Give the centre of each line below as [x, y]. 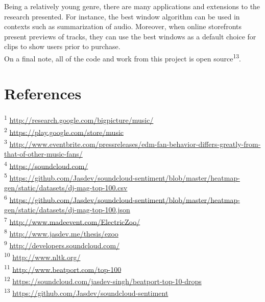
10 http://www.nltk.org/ [42, 256]
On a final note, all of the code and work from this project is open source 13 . [123, 57]
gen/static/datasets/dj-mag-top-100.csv [66, 188]
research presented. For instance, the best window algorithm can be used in [122, 16]
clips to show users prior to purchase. [62, 46]
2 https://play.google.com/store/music [64, 131]
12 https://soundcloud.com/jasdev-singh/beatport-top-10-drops [103, 280]
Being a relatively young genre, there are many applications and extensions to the [132, 6]
